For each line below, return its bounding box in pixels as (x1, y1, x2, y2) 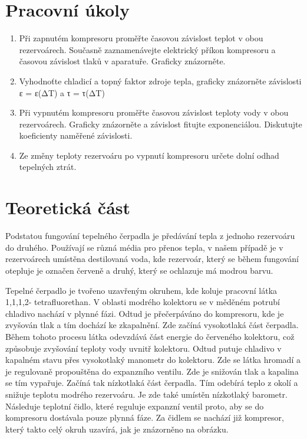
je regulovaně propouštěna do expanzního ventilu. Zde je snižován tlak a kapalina (5, 365, 299, 377)
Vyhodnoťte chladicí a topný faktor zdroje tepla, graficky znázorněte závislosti (19, 74, 302, 87)
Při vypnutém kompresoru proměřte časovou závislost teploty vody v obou (19, 106, 289, 119)
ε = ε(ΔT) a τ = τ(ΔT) (19, 86, 105, 99)
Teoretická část (5, 195, 131, 219)
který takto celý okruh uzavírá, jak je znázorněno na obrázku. (5, 422, 229, 435)
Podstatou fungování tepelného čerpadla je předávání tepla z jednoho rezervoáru (5, 230, 295, 242)
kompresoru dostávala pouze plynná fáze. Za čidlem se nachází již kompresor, (5, 411, 284, 424)
